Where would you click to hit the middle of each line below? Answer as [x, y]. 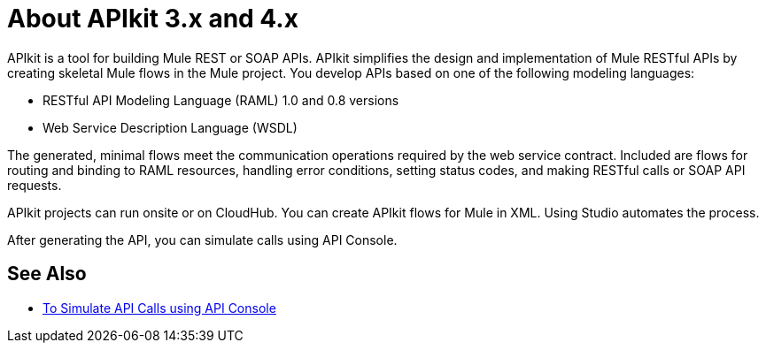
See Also [47, 274]
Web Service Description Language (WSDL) [170, 127]
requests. [35, 185]
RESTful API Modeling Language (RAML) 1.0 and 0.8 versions [221, 100]
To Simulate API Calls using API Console [159, 308]
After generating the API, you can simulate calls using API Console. [202, 240]
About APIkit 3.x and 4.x [153, 19]
